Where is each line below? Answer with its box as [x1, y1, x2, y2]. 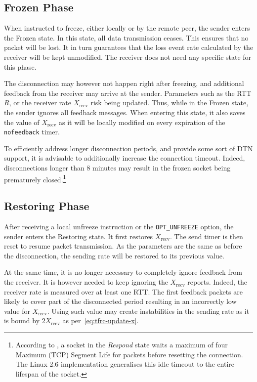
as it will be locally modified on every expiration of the [59, 117, 225, 127]
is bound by [4, 315, 40, 326]
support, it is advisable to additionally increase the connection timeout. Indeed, [4, 153, 245, 163]
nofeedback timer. [4, 127, 60, 137]
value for [4, 305, 30, 316]
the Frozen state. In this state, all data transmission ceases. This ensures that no [4, 32, 249, 42]
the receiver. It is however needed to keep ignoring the [4, 277, 168, 287]
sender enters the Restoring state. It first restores [4, 231, 153, 241]
